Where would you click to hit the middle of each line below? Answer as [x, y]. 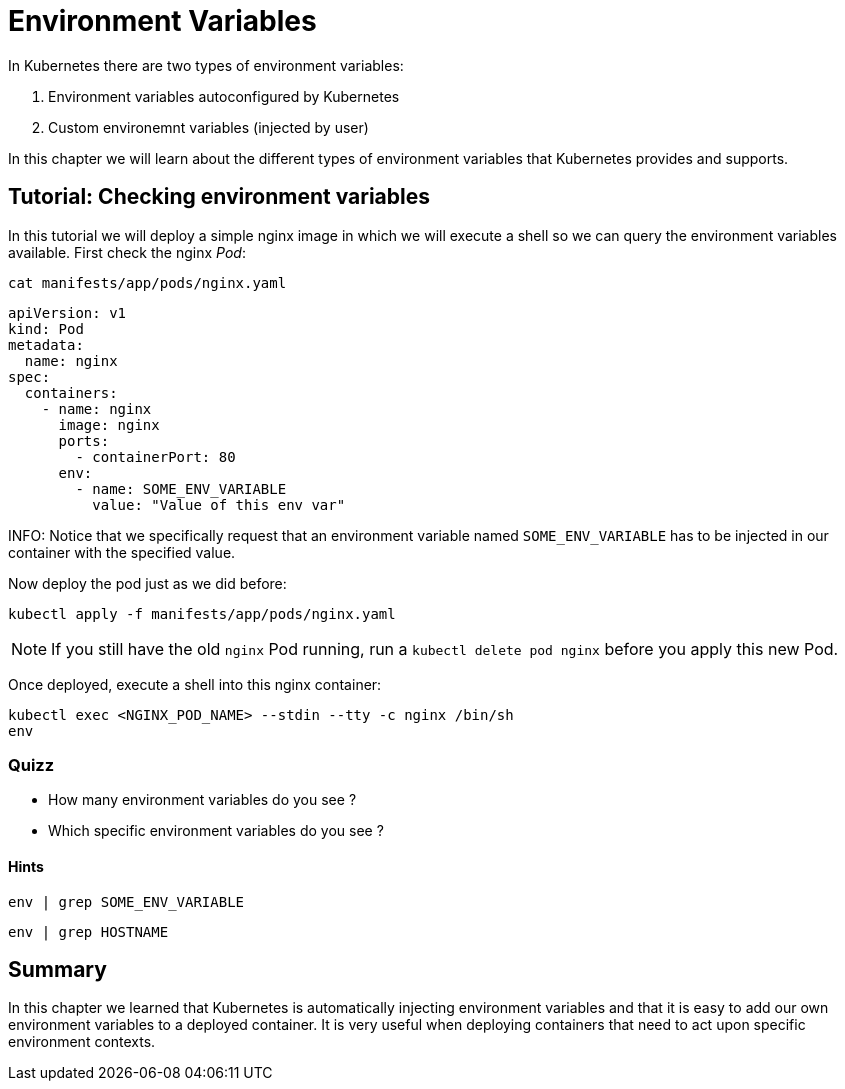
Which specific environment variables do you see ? [216, 831]
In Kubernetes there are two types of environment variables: [206, 65]
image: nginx [109, 424]
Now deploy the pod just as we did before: [147, 583]
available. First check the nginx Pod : [127, 252]
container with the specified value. [122, 552]
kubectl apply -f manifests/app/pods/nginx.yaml [202, 613]
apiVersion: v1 [67, 312]
